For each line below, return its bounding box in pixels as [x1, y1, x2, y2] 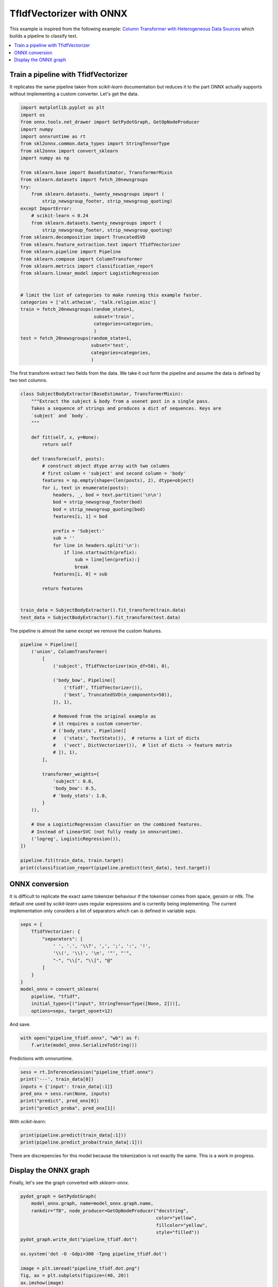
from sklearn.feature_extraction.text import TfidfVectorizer [20, 241, 181, 247]
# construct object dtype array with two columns [42, 463, 170, 469]
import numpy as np [20, 155, 69, 161]
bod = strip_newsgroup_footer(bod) [53, 499, 143, 505]
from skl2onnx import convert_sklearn [20, 148, 118, 154]
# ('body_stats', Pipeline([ [53, 728, 127, 734]
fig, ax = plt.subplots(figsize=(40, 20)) [20, 1273, 129, 1279]
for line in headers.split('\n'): [53, 542, 140, 548]
